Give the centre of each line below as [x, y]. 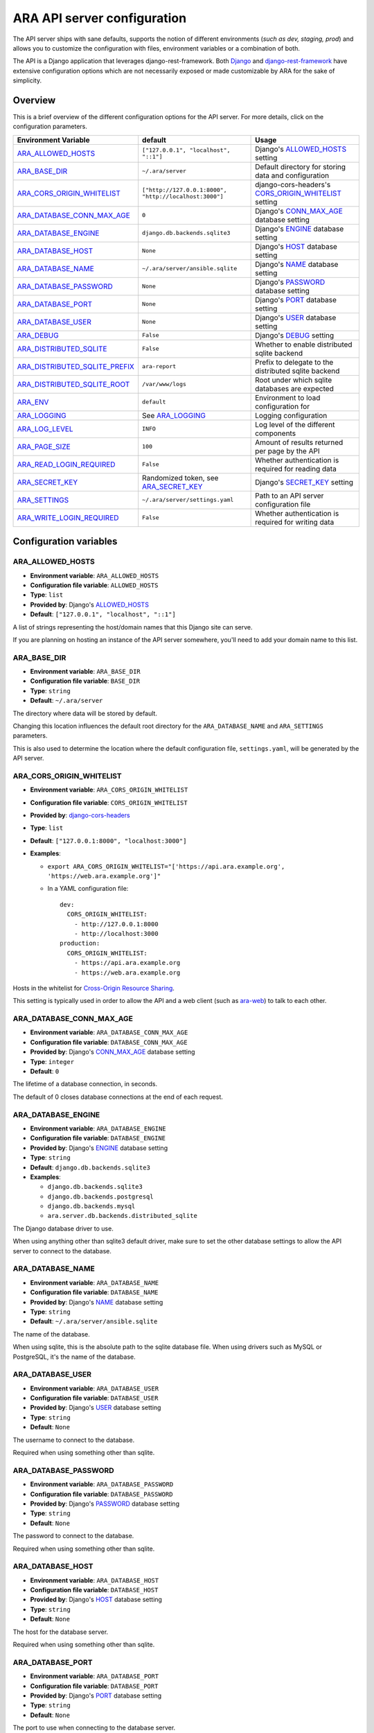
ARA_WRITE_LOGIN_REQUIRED [68, 518]
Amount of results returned [299, 442]
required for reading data [296, 469]
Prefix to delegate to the [294, 362]
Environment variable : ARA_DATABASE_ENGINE [98, 1128]
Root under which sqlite [294, 380]
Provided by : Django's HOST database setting [96, 1600]
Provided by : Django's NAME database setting [97, 1302]
